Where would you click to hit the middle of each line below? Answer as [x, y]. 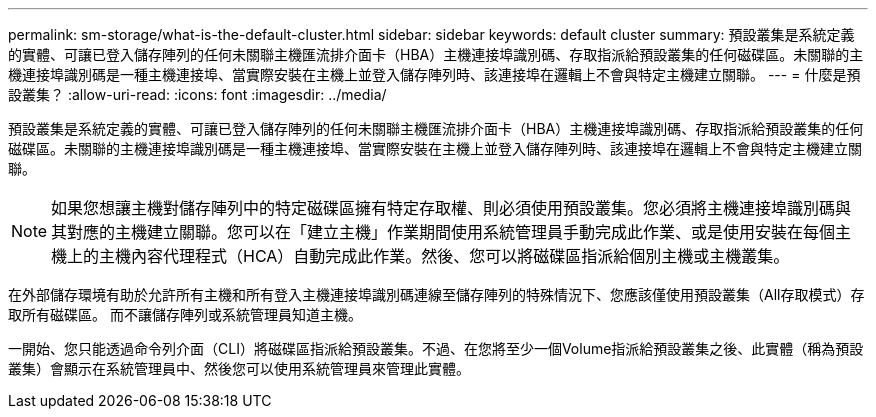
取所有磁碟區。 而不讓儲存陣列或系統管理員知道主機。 [185, 314]
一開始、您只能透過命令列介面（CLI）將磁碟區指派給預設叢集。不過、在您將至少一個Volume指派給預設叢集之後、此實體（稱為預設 [436, 348]
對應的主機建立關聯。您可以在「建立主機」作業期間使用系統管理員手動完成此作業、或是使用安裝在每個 [451, 232]
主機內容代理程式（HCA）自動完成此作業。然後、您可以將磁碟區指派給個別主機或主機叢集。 [444, 256]
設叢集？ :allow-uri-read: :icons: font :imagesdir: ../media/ [197, 94]
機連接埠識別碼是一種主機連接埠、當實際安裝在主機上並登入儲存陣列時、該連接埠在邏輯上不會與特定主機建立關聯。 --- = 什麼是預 [434, 74]
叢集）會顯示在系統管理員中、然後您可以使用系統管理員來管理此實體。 [239, 368]
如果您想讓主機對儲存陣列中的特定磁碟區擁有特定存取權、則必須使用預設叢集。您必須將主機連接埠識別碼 [443, 208]
